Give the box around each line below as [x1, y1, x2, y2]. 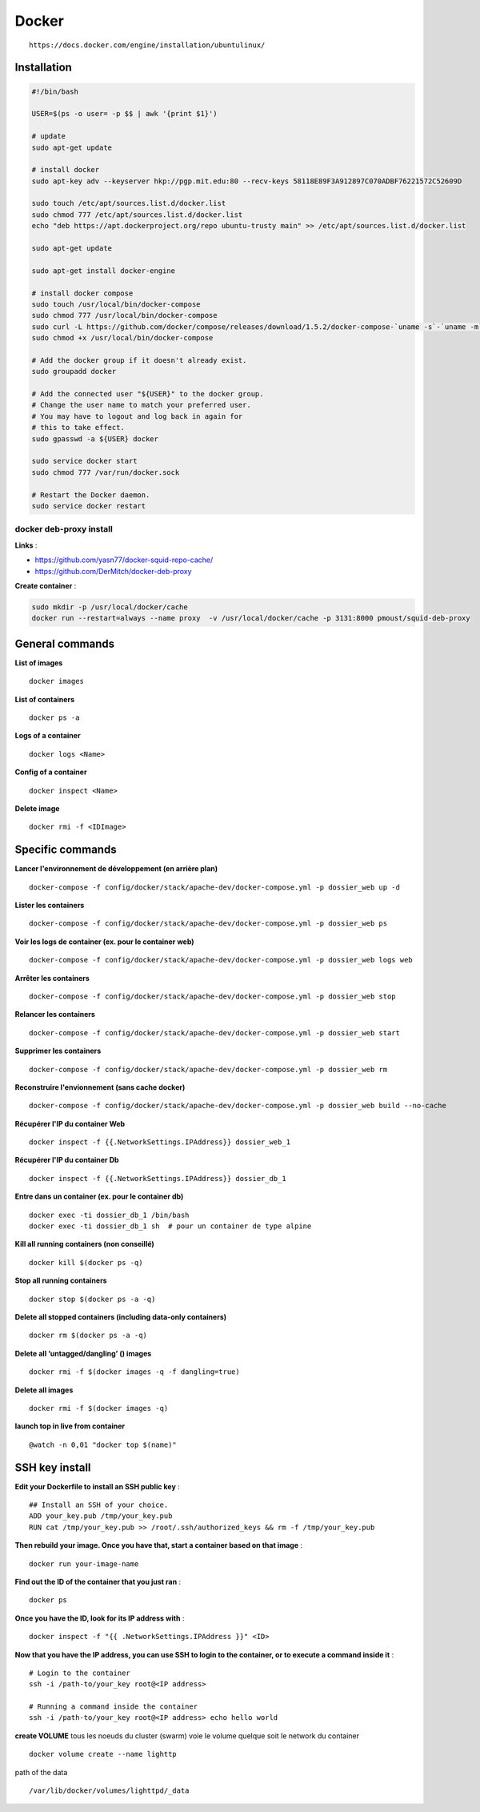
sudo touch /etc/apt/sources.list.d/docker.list [31, 199, 226, 208]
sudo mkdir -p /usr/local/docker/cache [31, 602, 188, 612]
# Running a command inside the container [29, 1702, 198, 1711]
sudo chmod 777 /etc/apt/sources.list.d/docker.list [31, 210, 243, 219]
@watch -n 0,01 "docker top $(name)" [29, 1440, 178, 1449]
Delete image [14, 803, 60, 813]
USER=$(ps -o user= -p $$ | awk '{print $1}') [31, 109, 218, 119]
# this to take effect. [31, 423, 126, 432]
